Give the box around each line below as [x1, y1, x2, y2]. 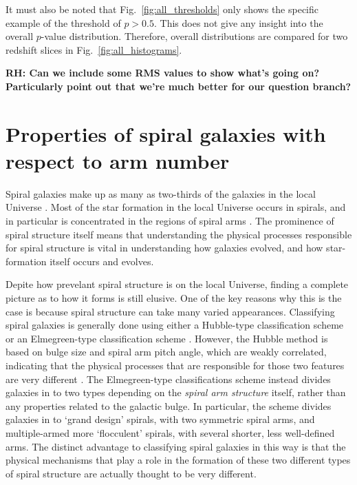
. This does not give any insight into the [154, 15, 323, 30]
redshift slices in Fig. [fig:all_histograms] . [6, 42, 182, 56]
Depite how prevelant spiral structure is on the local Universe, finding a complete [6, 277, 349, 291]
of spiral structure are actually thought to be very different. [6, 466, 257, 480]
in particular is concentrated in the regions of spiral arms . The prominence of [6, 214, 334, 228]
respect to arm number [6, 146, 230, 174]
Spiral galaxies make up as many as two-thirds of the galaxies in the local [6, 186, 316, 200]
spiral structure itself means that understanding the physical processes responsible [6, 227, 352, 241]
